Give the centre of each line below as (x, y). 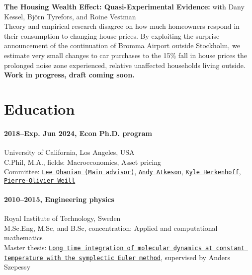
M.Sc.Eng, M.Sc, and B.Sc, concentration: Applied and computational (111, 228)
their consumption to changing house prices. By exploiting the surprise (112, 35)
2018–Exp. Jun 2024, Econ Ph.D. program (78, 133)
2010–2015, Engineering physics (59, 199)
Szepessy (17, 267)
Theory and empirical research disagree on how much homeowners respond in (122, 26)
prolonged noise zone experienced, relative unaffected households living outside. (125, 65)
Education (40, 108)
